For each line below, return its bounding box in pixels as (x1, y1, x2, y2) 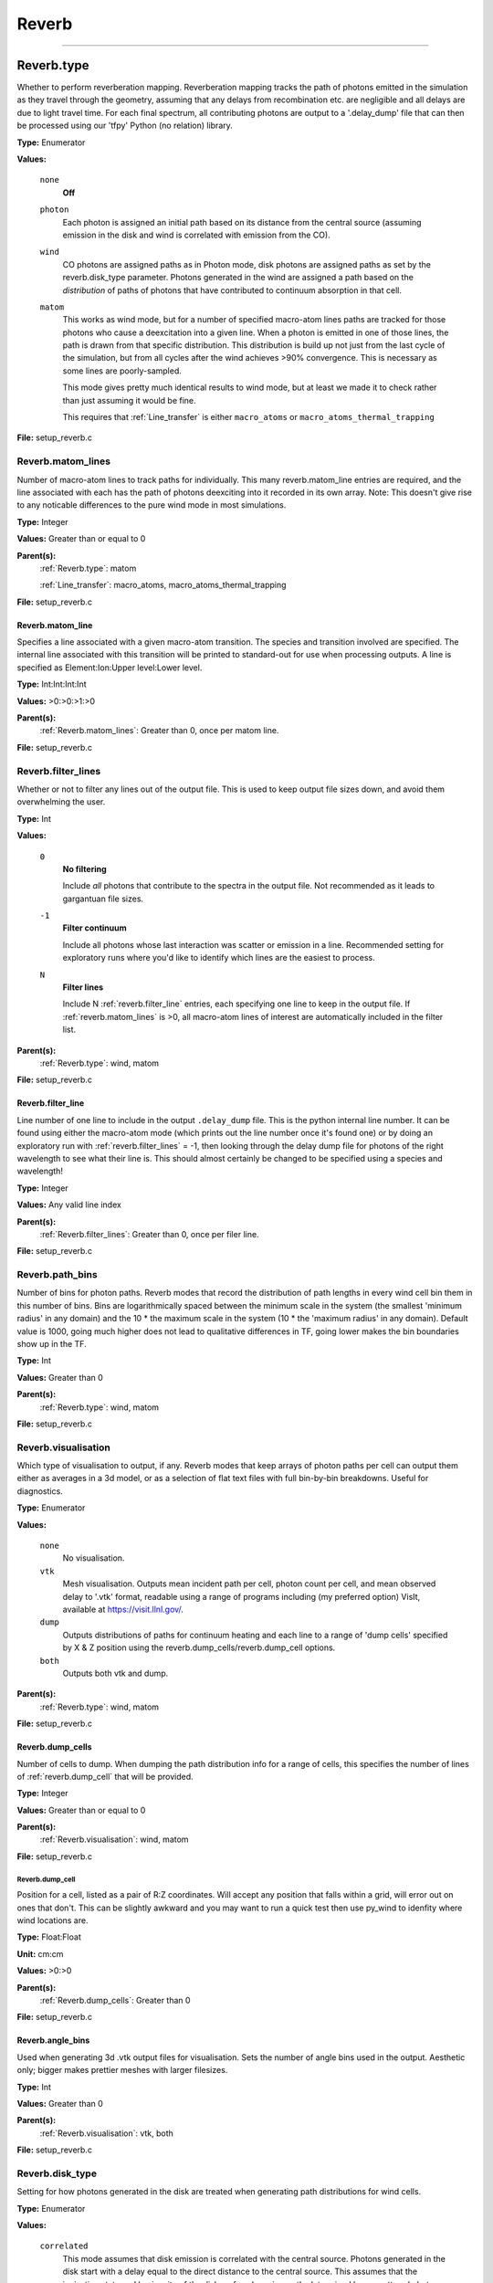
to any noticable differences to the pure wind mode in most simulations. (16, 500, 287, 510)
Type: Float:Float (16, 1931, 81, 1942)
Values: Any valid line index (16, 1199, 122, 1210)
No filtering (62, 863, 107, 874)
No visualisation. (62, 1552, 125, 1563)
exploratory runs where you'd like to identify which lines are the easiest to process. (62, 952, 376, 963)
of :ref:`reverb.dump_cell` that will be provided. (16, 1771, 194, 1782)
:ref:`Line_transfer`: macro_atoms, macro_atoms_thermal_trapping (39, 580, 287, 591)
